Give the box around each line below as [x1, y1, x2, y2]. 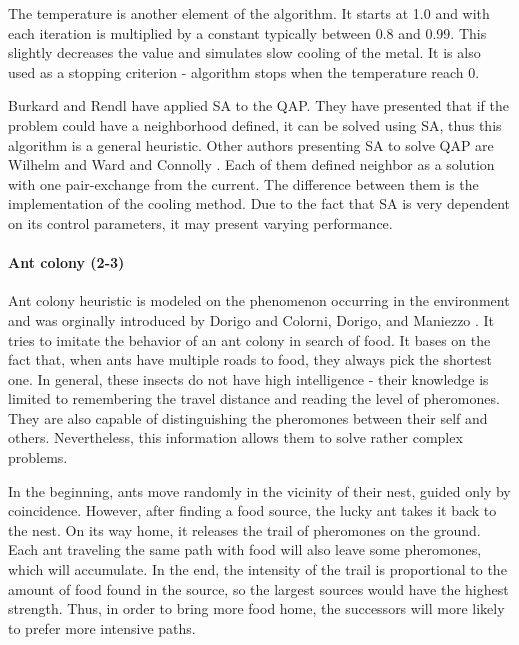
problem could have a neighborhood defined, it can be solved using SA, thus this [8, 114, 502, 135]
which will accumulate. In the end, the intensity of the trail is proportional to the [8, 559, 507, 580]
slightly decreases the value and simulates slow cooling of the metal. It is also [8, 42, 481, 63]
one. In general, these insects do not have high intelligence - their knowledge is [8, 368, 489, 389]
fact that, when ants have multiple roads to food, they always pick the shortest [8, 349, 492, 370]
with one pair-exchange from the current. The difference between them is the [8, 173, 479, 194]
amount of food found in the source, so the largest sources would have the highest [8, 578, 509, 599]
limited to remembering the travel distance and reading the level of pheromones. [8, 388, 500, 409]
